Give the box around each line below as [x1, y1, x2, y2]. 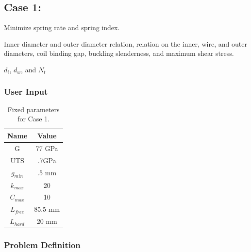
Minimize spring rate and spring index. [4, 22, 120, 33]
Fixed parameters [7, 104, 60, 114]
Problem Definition [4, 239, 81, 251]
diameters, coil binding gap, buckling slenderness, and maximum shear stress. [4, 48, 234, 58]
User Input [4, 85, 48, 97]
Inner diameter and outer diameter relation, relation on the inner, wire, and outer [4, 38, 247, 49]
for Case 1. [17, 114, 50, 124]
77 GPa [35, 143, 58, 153]
